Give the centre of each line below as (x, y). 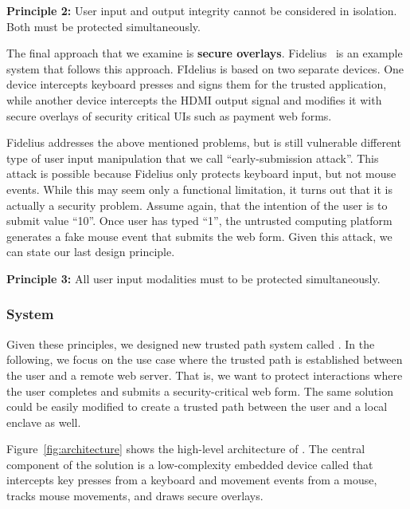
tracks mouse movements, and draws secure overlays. (135, 496)
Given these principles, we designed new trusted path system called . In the (191, 343)
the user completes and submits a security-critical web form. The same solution (200, 391)
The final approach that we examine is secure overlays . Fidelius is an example (205, 53)
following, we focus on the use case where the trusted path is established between (205, 359)
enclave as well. (44, 422)
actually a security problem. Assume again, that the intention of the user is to (197, 205)
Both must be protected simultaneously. (103, 26)
